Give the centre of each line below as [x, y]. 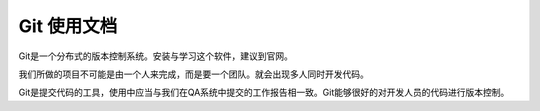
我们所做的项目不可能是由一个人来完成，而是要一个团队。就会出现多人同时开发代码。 [193, 74]
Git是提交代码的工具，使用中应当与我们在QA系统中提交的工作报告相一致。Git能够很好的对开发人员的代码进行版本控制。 [264, 92]
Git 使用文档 [68, 26]
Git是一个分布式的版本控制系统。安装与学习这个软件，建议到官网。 [156, 56]
